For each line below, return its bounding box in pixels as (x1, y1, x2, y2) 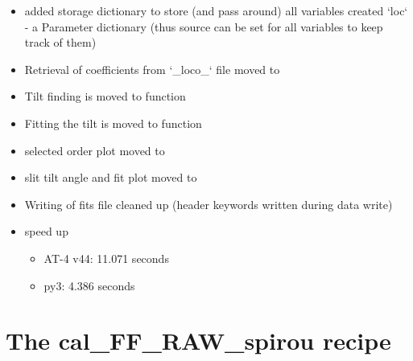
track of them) (24, 34, 97, 51)
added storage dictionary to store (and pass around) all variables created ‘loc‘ (24, 2, 408, 18)
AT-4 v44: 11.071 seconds (43, 249, 169, 266)
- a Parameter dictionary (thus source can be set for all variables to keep (24, 18, 383, 35)
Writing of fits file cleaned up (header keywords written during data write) (24, 195, 393, 212)
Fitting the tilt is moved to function (24, 114, 202, 131)
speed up (24, 223, 68, 240)
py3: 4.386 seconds (43, 277, 135, 293)
